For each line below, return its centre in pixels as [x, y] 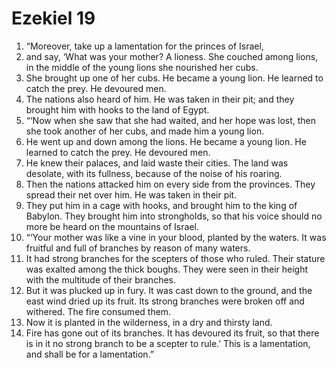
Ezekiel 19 [53, 18]
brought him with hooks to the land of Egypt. [117, 109]
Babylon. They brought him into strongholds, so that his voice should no [174, 216]
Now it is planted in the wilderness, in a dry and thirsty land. [149, 322]
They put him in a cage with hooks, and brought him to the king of [161, 205]
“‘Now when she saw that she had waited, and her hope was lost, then [171, 120]
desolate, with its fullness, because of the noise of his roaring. [154, 173]
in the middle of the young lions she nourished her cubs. [142, 67]
